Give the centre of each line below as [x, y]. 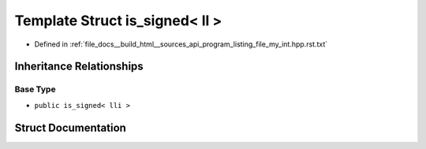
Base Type [35, 89]
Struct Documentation [70, 127]
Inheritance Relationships [79, 67]
